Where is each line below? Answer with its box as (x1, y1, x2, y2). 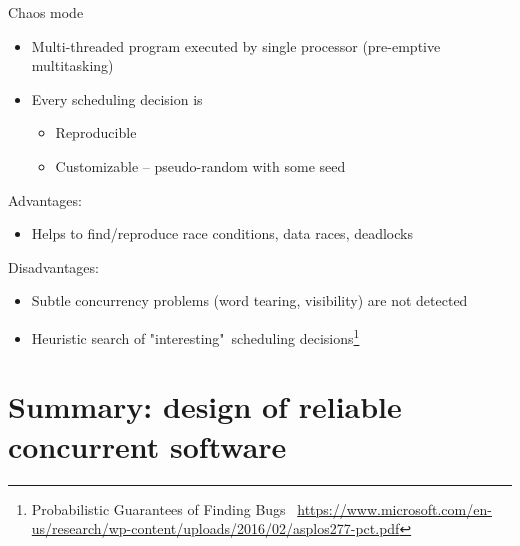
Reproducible (55, 122, 137, 143)
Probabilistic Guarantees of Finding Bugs (31, 498, 286, 519)
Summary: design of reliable (8, 386, 402, 427)
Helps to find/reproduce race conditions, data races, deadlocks (31, 223, 413, 244)
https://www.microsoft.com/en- (297, 498, 492, 519)
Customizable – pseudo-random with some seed (55, 155, 346, 176)
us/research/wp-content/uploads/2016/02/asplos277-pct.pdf (31, 518, 400, 539)
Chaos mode (8, 2, 84, 22)
